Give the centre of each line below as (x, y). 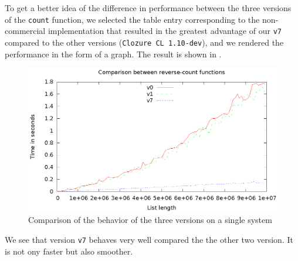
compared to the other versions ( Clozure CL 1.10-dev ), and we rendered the (144, 42)
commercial (25, 31)
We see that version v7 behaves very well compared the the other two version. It (149, 239)
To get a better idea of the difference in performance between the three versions (148, 8)
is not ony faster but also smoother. (69, 251)
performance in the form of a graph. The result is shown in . (113, 54)
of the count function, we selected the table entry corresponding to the (132, 19)
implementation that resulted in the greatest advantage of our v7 (165, 31)
